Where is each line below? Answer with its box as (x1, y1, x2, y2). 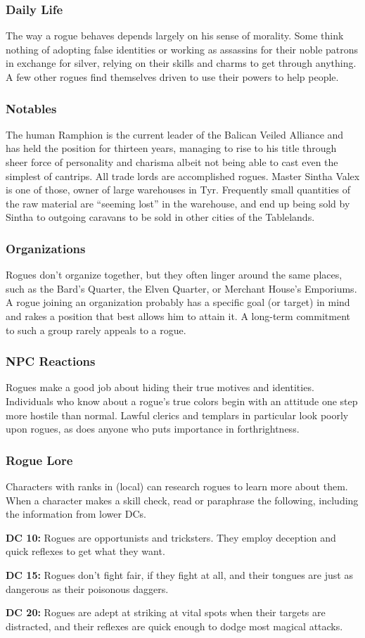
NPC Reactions (6, 352, 96, 370)
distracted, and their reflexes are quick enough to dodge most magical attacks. (6, 618, 343, 633)
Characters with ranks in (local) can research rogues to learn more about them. (6, 478, 348, 493)
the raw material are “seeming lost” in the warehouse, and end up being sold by (6, 196, 350, 210)
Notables (6, 99, 57, 117)
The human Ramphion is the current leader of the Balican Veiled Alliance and (6, 127, 344, 141)
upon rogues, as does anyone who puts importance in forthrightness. (6, 421, 300, 436)
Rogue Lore (6, 451, 73, 468)
